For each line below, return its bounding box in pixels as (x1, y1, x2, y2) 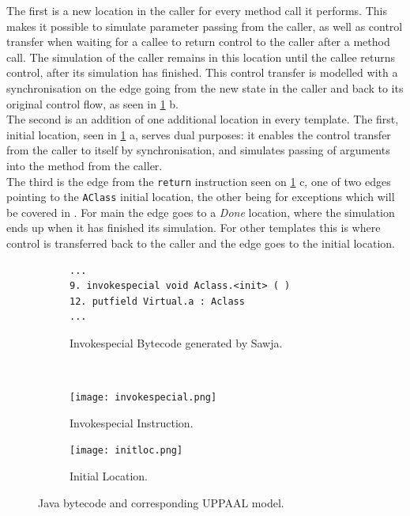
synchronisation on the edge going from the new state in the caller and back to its (6, 79, 404, 96)
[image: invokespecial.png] (70, 392, 217, 404)
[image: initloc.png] (70, 445, 183, 457)
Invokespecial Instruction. (70, 414, 194, 431)
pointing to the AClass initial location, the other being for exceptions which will (6, 188, 395, 205)
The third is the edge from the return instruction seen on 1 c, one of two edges (6, 173, 391, 189)
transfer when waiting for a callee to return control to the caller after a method (6, 33, 390, 50)
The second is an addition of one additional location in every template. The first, (6, 111, 399, 127)
